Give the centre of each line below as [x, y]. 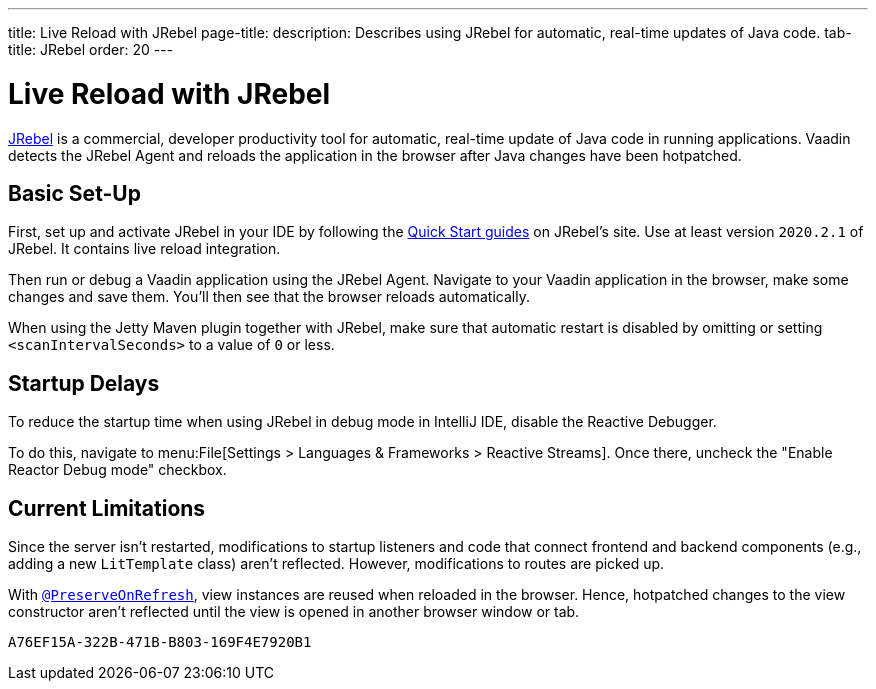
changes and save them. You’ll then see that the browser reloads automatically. [269, 297]
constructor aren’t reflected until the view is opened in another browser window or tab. [294, 612]
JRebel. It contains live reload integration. [144, 249]
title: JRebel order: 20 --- [91, 49]
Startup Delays [84, 383]
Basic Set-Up [74, 193]
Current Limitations [107, 508]
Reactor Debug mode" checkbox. [117, 470]
